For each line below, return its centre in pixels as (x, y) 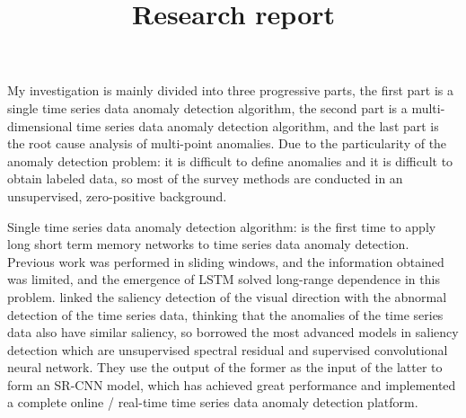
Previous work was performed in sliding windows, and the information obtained (226, 261)
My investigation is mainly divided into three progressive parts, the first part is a (231, 90)
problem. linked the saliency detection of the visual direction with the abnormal (227, 296)
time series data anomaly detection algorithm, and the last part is (258, 125)
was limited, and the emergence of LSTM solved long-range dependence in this (224, 279)
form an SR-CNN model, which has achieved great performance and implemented (232, 384)
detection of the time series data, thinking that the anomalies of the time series (225, 314)
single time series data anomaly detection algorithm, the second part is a (207, 107)
